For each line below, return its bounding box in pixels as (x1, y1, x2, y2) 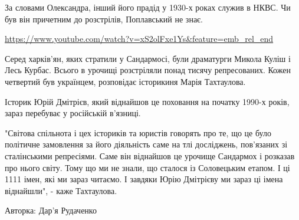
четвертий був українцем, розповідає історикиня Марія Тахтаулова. (5, 75, 246, 87)
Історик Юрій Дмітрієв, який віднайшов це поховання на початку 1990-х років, (5, 95, 290, 107)
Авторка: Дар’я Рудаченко (5, 204, 97, 216)
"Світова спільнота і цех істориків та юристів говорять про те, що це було (5, 126, 271, 139)
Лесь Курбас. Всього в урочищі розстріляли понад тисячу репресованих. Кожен (5, 64, 291, 76)
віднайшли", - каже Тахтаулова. (5, 184, 117, 196)
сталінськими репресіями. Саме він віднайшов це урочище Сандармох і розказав (5, 149, 295, 162)
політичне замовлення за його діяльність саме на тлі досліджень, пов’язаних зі (5, 138, 288, 150)
